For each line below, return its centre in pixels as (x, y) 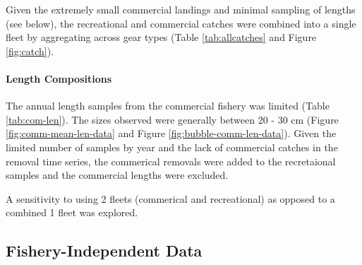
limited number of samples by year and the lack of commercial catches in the (172, 147)
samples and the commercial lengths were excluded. (117, 175)
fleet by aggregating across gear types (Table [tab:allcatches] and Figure (161, 37)
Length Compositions (59, 78)
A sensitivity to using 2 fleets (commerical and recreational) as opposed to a (170, 198)
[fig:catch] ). (30, 51)
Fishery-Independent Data (104, 251)
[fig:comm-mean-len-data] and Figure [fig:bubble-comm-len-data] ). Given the (171, 133)
